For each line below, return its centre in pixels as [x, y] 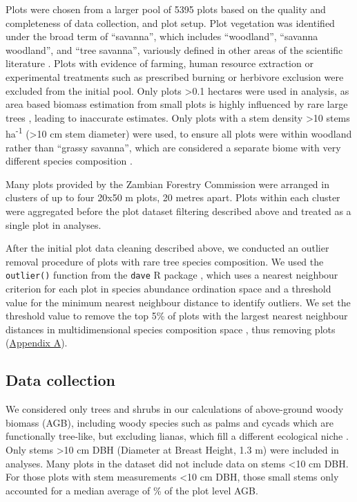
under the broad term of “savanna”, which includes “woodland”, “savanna [162, 36]
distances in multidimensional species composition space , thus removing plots [171, 329]
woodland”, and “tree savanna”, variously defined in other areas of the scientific [174, 49]
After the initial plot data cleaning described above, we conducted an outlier [167, 248]
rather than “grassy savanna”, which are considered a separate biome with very [173, 147]
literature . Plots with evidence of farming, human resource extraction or [160, 63]
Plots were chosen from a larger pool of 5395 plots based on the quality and [166, 9]
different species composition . [69, 161]
